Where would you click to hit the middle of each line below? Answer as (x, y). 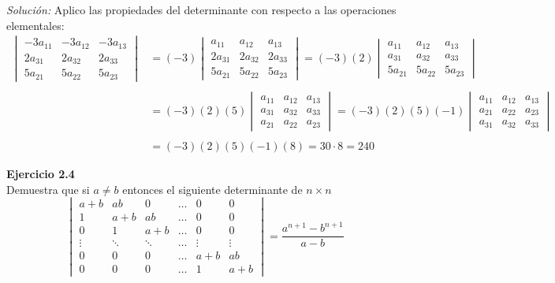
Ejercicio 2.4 (41, 173)
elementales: (35, 25)
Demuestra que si (48, 189)
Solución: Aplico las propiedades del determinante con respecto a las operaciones (201, 9)
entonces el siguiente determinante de (212, 189)
